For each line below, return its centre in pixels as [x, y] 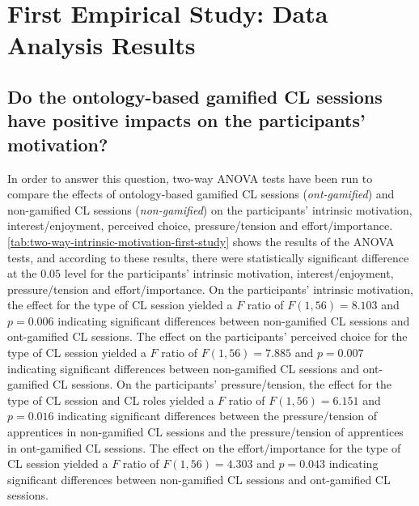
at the [22, 273]
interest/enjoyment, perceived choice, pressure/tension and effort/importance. [200, 225]
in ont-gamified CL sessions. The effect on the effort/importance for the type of [204, 447]
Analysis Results [102, 45]
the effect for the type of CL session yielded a [120, 305]
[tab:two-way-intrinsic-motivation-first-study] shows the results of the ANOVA [201, 241]
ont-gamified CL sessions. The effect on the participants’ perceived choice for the [207, 336]
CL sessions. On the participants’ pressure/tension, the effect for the [222, 384]
